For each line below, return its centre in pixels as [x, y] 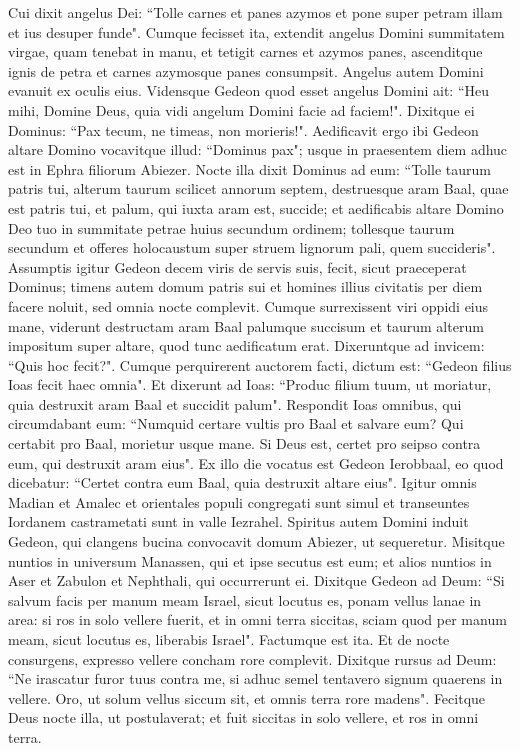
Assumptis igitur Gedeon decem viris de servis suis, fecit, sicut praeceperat [237, 266]
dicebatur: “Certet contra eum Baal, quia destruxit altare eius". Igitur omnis [242, 482]
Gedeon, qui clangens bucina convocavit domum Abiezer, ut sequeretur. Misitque [256, 541]
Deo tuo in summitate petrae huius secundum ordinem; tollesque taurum [231, 227]
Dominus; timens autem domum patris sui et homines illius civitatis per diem [245, 286]
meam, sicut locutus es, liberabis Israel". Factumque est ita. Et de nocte [229, 639]
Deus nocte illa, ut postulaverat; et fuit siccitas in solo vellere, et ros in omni [243, 717]
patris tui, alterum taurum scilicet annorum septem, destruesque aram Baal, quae [258, 188]
